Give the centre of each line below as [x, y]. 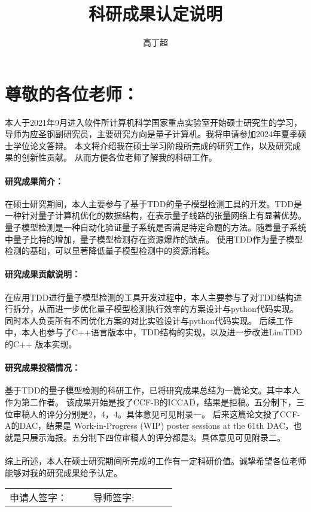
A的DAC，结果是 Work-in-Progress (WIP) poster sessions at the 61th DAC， [149, 425]
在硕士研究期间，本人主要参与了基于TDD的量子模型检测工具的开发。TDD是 [153, 203]
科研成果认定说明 [155, 13]
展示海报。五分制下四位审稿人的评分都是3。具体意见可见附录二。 [157, 437]
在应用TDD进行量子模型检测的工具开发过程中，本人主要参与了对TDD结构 [149, 297]
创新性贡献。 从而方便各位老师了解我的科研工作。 [119, 157]
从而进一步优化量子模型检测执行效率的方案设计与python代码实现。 [168, 309]
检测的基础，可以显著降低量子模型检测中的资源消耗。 [109, 251]
